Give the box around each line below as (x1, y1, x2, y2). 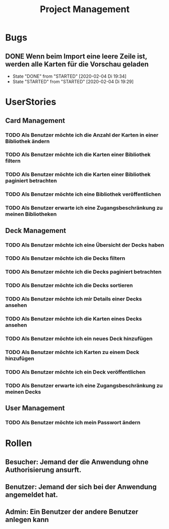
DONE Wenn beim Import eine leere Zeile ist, (5, 52, 147, 61)
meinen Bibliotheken (5, 211, 57, 218)
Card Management (5, 116, 66, 125)
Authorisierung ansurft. (5, 465, 82, 474)
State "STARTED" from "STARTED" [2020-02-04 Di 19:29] (12, 79, 134, 84)
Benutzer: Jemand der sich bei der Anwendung (5, 483, 157, 491)
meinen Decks (5, 388, 41, 395)
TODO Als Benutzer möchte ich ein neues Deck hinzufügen (5, 335, 153, 342)
